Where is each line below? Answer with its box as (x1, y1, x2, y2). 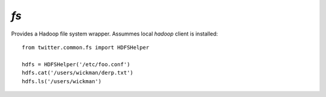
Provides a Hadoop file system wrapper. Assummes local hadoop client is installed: (11, 30, 219, 37)
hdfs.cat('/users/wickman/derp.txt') (22, 69, 134, 77)
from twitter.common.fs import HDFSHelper (22, 44, 150, 51)
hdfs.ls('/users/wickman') (22, 78, 102, 84)
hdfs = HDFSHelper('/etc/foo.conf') (22, 61, 130, 67)
